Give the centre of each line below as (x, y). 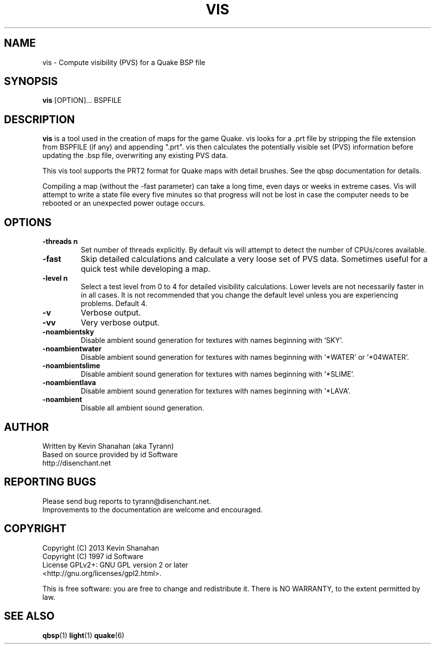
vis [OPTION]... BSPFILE (82, 100)
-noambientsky (68, 332)
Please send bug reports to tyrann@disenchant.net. (127, 501)
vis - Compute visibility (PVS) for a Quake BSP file (124, 62)
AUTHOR (27, 427)
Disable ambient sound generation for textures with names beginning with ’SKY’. (212, 340)
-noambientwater (72, 349)
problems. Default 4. (114, 304)
